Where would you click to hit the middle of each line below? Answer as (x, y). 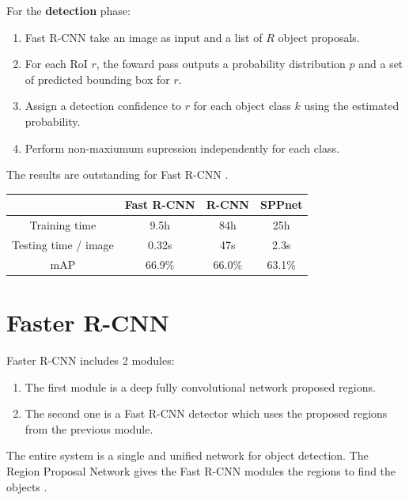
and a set (381, 64)
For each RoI (56, 64)
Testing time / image (63, 244)
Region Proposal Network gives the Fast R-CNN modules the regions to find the (201, 470)
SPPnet (281, 205)
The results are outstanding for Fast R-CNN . (117, 174)
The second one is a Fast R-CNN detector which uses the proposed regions (206, 413)
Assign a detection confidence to (103, 106)
